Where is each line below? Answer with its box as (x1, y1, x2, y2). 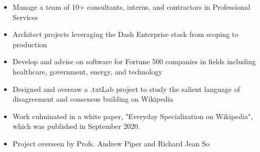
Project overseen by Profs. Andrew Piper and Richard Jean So (12, 138, 210, 148)
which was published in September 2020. (12, 121, 140, 131)
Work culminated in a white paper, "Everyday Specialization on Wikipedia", (12, 110, 253, 121)
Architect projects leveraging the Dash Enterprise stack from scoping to (12, 29, 239, 40)
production (12, 39, 47, 49)
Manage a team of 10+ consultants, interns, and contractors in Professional (12, 2, 250, 12)
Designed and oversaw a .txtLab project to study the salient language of (12, 83, 240, 94)
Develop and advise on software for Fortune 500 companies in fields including (12, 56, 256, 67)
